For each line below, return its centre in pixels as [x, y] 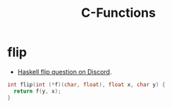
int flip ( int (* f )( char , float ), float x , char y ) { [86, 85]
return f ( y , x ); [37, 91]
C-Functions [118, 13]
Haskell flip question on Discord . [64, 72]
